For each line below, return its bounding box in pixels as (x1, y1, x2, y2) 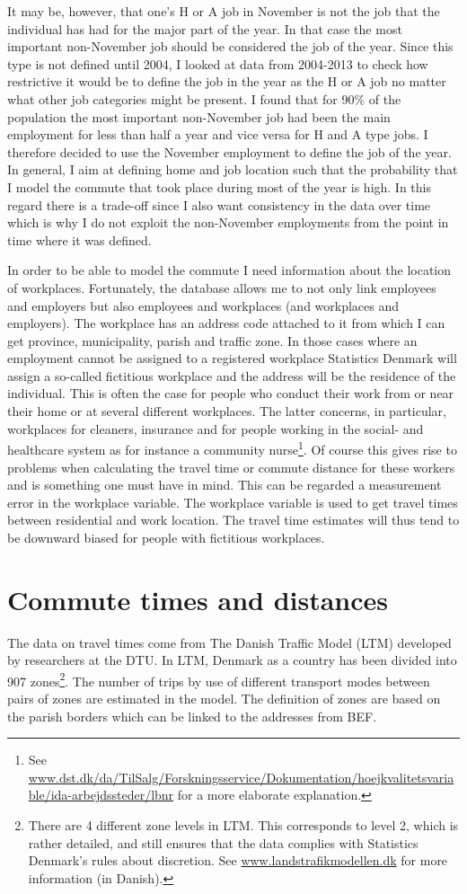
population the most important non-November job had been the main (7, 107, 391, 126)
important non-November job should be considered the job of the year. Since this (7, 37, 454, 56)
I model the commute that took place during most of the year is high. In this (7, 177, 432, 196)
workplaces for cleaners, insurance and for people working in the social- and (7, 419, 424, 438)
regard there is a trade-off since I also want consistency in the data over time (7, 195, 431, 214)
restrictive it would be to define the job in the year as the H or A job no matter (7, 72, 446, 91)
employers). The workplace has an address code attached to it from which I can (7, 314, 445, 332)
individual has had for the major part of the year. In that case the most (7, 19, 402, 38)
